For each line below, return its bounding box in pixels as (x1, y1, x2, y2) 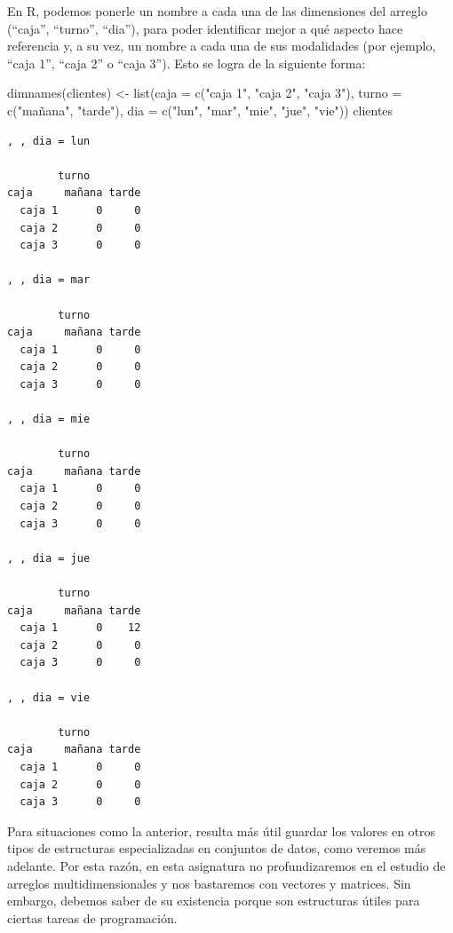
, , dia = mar (7, 273, 91, 287)
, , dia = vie (7, 691, 91, 704)
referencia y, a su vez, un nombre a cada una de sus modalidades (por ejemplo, (7, 36, 436, 55)
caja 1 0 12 (20, 621, 141, 635)
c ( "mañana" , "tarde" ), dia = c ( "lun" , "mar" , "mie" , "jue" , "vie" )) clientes (7, 100, 393, 119)
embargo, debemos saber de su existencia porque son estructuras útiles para (7, 891, 420, 910)
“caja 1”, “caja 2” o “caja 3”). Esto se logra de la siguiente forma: (7, 53, 366, 72)
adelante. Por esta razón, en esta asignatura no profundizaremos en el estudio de (7, 856, 446, 874)
